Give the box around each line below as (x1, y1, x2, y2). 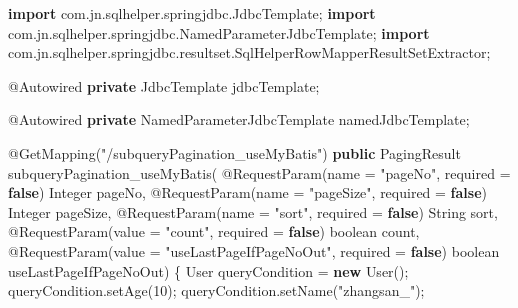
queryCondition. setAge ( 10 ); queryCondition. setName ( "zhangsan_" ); (8, 280, 425, 301)
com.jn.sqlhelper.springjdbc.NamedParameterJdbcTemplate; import (8, 22, 430, 43)
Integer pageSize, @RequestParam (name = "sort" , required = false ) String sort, (8, 201, 498, 222)
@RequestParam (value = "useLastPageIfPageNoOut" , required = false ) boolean (8, 240, 500, 261)
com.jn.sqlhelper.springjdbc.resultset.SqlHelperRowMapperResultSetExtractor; (8, 42, 491, 63)
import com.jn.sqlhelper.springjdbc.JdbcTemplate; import (8, 3, 376, 23)
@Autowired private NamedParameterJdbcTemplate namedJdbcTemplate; (8, 109, 470, 130)
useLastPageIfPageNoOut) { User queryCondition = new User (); (8, 260, 409, 281)
